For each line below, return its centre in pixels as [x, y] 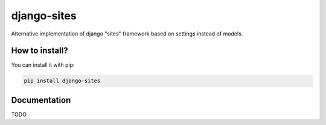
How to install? [40, 51]
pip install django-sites [62, 81]
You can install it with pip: [43, 65]
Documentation [41, 100]
